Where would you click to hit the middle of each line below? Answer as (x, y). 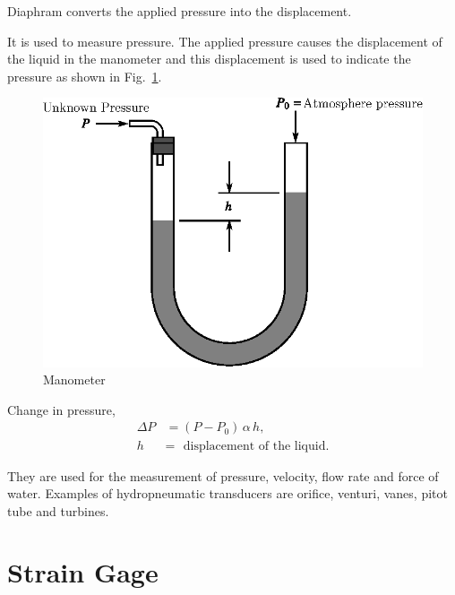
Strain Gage (83, 572)
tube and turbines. (58, 510)
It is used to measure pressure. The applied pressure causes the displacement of (225, 41)
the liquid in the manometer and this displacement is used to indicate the (209, 59)
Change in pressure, (61, 409)
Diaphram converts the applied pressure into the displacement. (180, 11)
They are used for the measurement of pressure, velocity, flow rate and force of (223, 475)
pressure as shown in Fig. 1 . (85, 76)
